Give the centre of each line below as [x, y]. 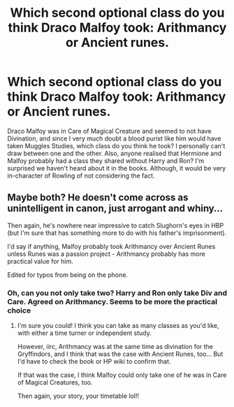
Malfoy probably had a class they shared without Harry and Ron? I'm [106, 160]
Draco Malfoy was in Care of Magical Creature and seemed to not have [109, 131]
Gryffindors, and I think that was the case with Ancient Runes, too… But [120, 354]
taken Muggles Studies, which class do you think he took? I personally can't [116, 145]
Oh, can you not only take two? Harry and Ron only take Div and [117, 293]
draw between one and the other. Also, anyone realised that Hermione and [115, 153]
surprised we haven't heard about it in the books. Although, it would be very [117, 168]
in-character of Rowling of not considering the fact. [81, 176]
